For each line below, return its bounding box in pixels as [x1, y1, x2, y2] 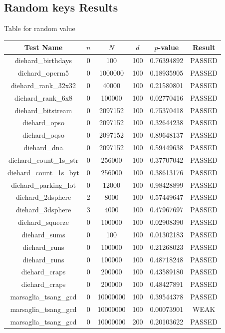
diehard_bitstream [14, 105, 72, 115]
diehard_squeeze [18, 217, 69, 227]
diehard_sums [21, 229, 65, 239]
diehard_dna [23, 142, 63, 153]
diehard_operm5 [18, 67, 69, 78]
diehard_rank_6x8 [14, 92, 73, 103]
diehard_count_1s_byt [7, 167, 80, 177]
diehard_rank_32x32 [11, 80, 76, 90]
